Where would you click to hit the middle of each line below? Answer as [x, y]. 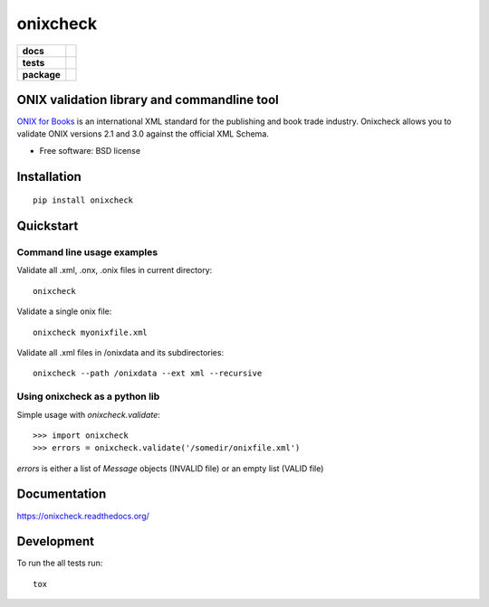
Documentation [62, 494]
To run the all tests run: [60, 563]
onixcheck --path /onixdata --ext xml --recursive [148, 374]
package [41, 74]
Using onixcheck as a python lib [88, 396]
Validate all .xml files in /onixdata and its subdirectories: [120, 352]
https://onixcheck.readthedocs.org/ [83, 516]
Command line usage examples [87, 252]
